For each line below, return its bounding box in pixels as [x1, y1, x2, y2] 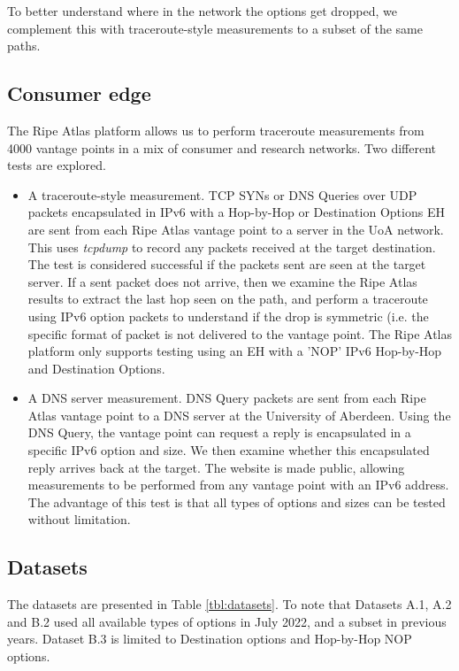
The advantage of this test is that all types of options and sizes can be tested [27, 492, 446, 511]
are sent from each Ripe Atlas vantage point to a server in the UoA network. [27, 220, 444, 238]
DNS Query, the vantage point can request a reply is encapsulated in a [27, 423, 411, 442]
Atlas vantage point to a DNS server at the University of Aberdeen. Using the [27, 405, 451, 424]
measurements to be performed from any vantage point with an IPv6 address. [27, 475, 449, 494]
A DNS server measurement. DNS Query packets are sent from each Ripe [27, 389, 426, 407]
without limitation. [27, 510, 131, 528]
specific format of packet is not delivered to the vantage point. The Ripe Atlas [27, 324, 452, 343]
